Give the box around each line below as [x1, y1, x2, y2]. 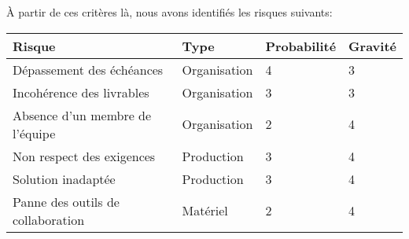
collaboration [13, 210, 85, 229]
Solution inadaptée [13, 169, 116, 188]
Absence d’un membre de [13, 105, 152, 124]
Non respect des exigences [13, 146, 156, 165]
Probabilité [265, 36, 337, 55]
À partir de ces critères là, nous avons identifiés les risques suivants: [6, 4, 333, 20]
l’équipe [13, 123, 56, 142]
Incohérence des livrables [13, 83, 149, 101]
